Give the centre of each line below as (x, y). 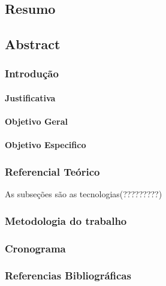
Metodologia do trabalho (66, 220)
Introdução (32, 73)
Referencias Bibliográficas (68, 276)
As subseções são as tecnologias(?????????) (84, 194)
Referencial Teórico (52, 171)
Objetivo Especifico (46, 145)
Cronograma (35, 248)
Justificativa (30, 98)
